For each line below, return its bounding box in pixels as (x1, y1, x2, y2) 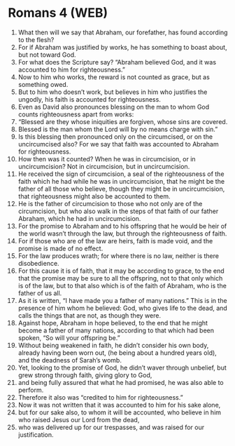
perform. (17, 386, 44, 394)
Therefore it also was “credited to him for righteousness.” (17, 393, 184, 401)
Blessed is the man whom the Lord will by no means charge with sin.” (17, 125, 218, 133)
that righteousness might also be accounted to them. (17, 191, 171, 201)
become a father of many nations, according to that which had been (17, 326, 214, 334)
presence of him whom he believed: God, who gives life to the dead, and (17, 304, 228, 312)
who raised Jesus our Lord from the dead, (17, 415, 140, 424)
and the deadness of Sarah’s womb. (17, 356, 122, 364)
